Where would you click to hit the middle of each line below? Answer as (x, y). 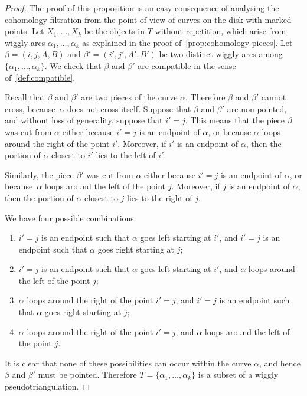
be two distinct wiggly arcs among (221, 54)
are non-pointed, (257, 108)
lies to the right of (160, 197)
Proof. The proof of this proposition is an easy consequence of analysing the (142, 8)
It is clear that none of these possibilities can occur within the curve (128, 363)
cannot (274, 97)
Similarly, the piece (39, 174)
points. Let (25, 31)
